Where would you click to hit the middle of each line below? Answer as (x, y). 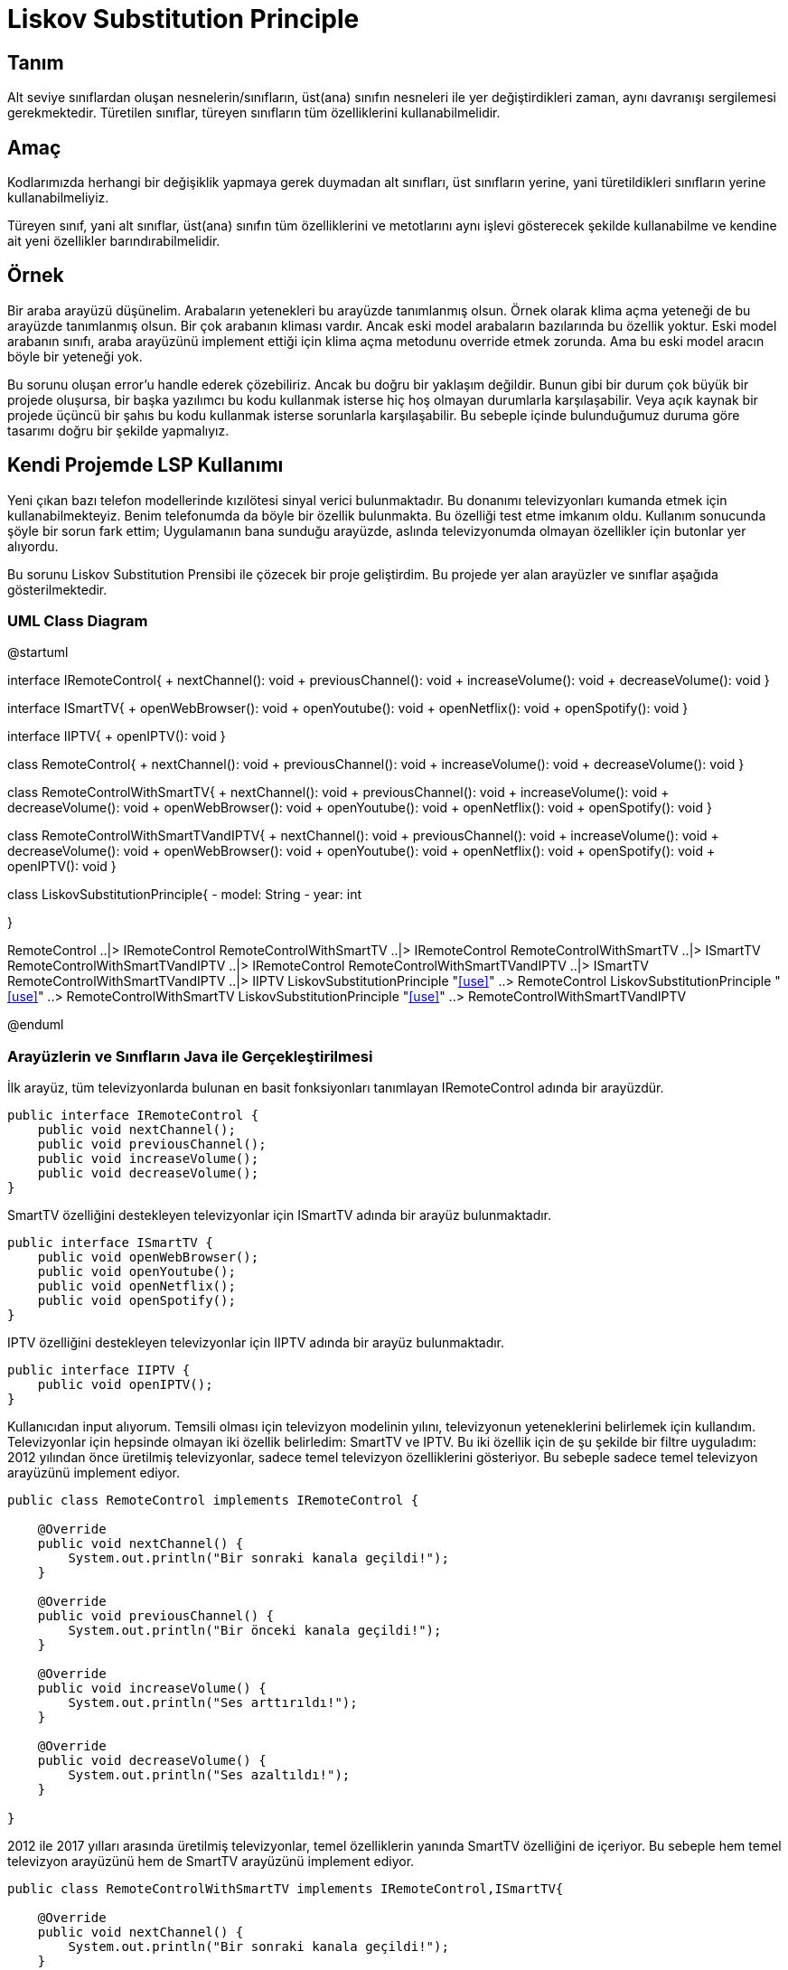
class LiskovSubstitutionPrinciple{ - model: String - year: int (185, 895)
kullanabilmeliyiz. (58, 198)
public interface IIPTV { (99, 1370)
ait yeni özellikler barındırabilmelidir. (114, 241)
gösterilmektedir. (57, 589)
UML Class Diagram (78, 621)
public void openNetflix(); (136, 1286)
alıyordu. (33, 546)
